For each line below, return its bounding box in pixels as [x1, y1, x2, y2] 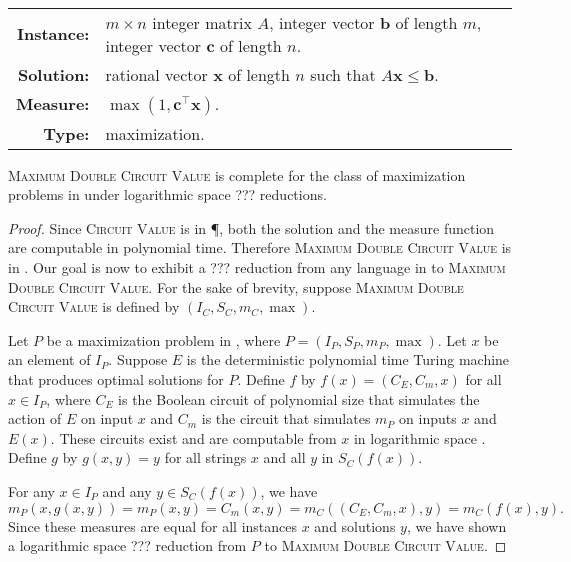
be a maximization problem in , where [46, 329, 281, 350]
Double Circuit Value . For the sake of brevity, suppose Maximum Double [8, 276, 464, 297]
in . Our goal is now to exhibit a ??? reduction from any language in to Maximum [8, 256, 506, 277]
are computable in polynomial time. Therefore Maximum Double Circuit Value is [8, 237, 512, 258]
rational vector [105, 62, 208, 86]
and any [102, 480, 152, 501]
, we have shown [406, 515, 507, 536]
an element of [8, 349, 91, 370]
